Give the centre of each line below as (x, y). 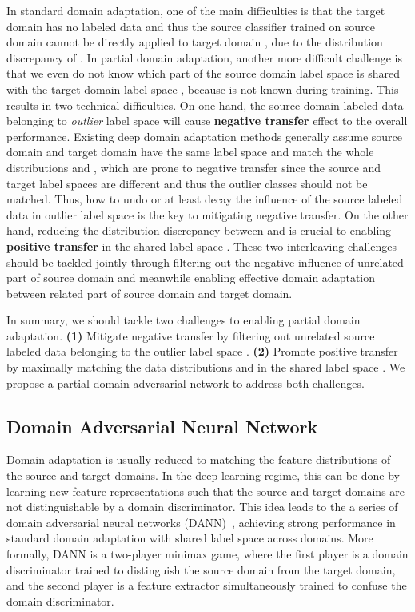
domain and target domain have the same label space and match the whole (190, 152)
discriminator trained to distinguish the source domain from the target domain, (201, 569)
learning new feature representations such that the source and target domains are (206, 491)
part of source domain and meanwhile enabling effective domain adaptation (191, 278)
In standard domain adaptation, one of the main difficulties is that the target (196, 10)
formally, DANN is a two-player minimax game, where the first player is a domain (207, 554)
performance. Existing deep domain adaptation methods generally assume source (205, 136)
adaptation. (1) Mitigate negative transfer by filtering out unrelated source (191, 335)
